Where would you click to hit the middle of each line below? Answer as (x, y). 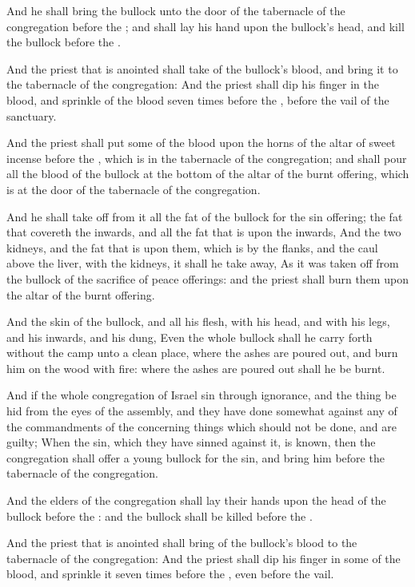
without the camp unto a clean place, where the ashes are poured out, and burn (202, 353)
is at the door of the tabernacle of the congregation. (134, 189)
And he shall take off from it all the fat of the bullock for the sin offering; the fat (205, 216)
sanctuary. (32, 115)
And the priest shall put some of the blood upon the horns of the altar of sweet (201, 143)
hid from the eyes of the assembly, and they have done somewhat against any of (202, 411)
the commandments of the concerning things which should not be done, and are (202, 426)
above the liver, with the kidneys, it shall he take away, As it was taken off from (203, 263)
